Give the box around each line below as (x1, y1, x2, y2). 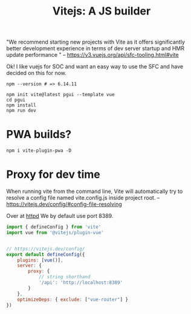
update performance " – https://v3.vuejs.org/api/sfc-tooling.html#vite (6, 51, 180, 59)
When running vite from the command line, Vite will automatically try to (6, 188, 183, 195)
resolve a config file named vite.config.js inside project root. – (6, 194, 160, 201)
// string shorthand (38, 274, 91, 280)
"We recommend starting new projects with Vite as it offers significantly (6, 38, 186, 46)
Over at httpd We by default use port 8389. (6, 212, 114, 220)
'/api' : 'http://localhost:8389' (38, 280, 123, 286)
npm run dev (6, 108, 36, 114)
